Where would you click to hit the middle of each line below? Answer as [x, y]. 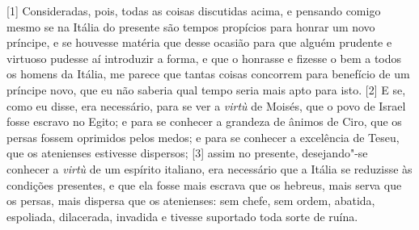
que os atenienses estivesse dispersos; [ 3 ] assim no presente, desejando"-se [187, 153]
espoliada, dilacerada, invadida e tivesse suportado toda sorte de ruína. [182, 216]
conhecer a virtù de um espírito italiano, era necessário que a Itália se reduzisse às [209, 168]
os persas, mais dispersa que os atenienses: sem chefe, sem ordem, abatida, [191, 201]
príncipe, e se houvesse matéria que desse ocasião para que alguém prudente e [199, 42]
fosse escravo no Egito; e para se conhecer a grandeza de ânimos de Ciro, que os [204, 121]
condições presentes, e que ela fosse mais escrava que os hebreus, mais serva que [204, 184]
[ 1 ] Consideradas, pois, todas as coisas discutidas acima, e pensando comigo [194, 10]
